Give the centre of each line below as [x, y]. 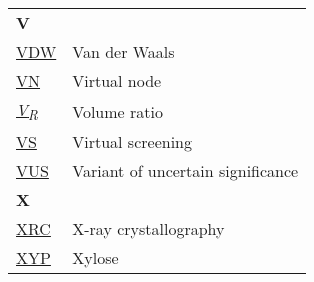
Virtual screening [132, 142]
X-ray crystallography [148, 229]
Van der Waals [123, 51]
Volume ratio [117, 111]
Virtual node [117, 80]
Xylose [95, 258]
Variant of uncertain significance [185, 171]
